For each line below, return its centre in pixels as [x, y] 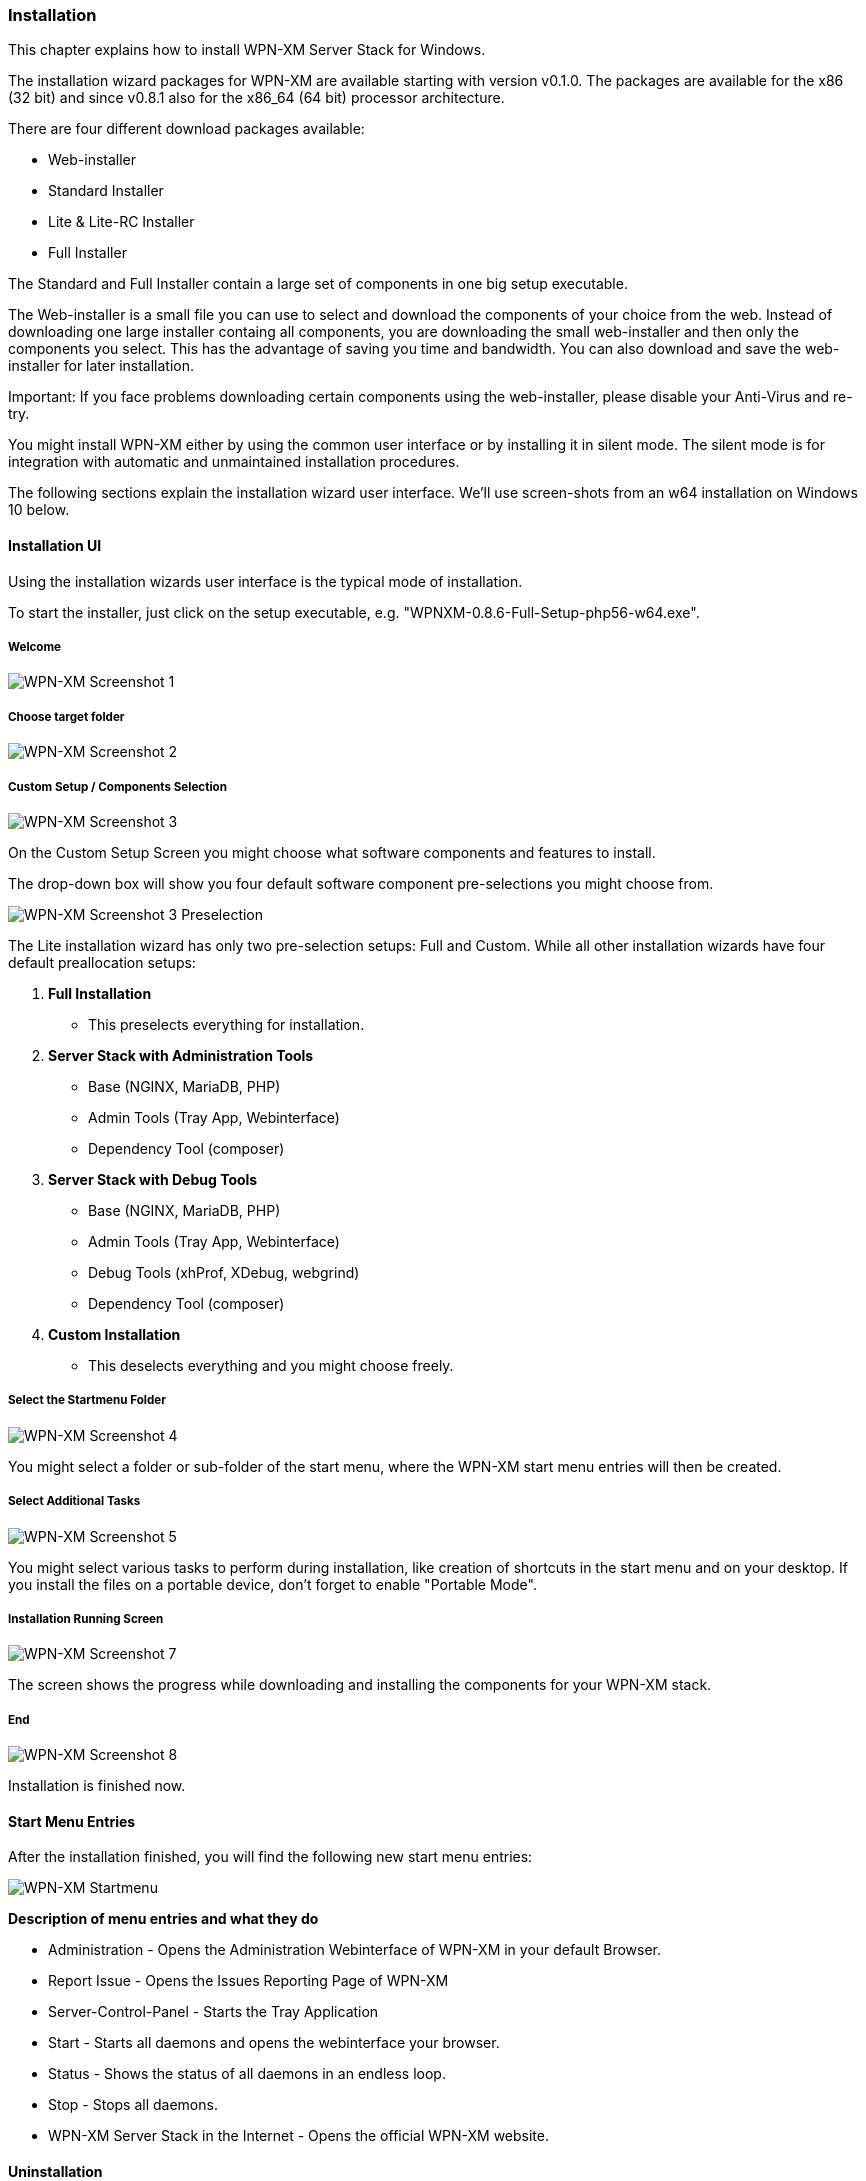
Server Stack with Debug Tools [153, 1179]
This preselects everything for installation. [226, 1024]
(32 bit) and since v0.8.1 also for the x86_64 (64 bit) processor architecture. [256, 98]
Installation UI [55, 545]
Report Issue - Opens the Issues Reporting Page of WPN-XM [248, 1981]
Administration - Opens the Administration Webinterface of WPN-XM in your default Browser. [355, 1950]
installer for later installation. [101, 366]
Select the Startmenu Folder [87, 1400]
